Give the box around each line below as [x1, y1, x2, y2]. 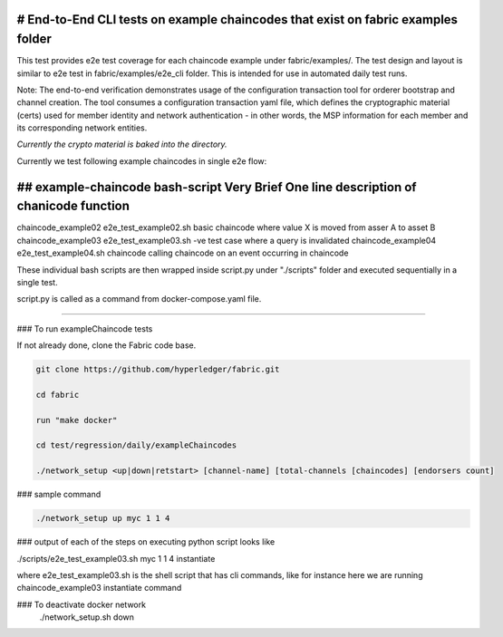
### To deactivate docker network [16, 599, 147, 610]
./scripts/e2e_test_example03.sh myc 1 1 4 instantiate [16, 553, 216, 564]
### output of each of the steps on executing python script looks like [16, 536, 276, 547]
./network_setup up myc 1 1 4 [35, 513, 170, 524]
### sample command [16, 489, 102, 500]
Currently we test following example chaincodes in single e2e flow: [16, 155, 267, 167]
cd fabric [35, 390, 80, 400]
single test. [16, 276, 58, 287]
